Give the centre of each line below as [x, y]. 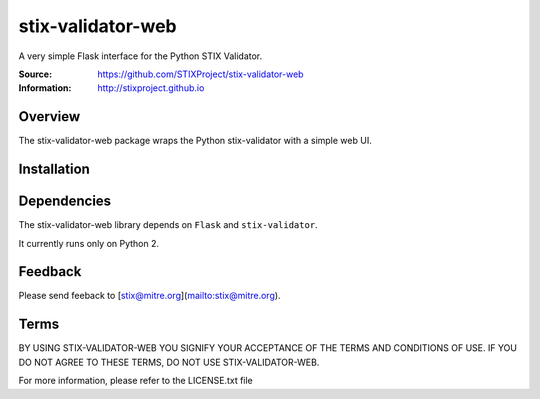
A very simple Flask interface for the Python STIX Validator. [140, 56]
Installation [54, 169]
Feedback [50, 271]
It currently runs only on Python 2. [89, 243]
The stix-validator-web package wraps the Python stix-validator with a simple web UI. [195, 141]
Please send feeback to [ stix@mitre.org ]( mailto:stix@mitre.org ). [149, 296]
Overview [49, 116]
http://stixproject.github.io [151, 88]
